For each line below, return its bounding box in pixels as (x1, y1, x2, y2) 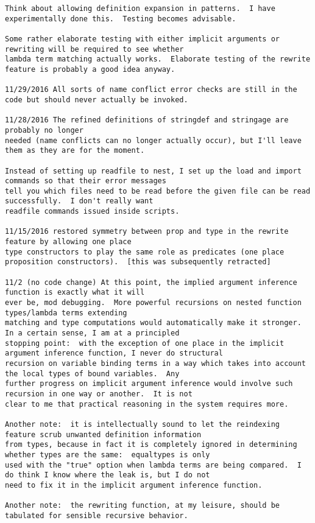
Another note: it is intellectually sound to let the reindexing (5, 419, 280, 429)
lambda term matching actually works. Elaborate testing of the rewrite (5, 55, 311, 64)
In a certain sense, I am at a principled (5, 329, 180, 337)
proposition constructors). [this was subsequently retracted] (5, 258, 271, 267)
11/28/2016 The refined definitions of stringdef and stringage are (5, 116, 289, 125)
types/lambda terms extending (5, 308, 127, 317)
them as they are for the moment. (5, 146, 145, 155)
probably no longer (5, 125, 83, 135)
